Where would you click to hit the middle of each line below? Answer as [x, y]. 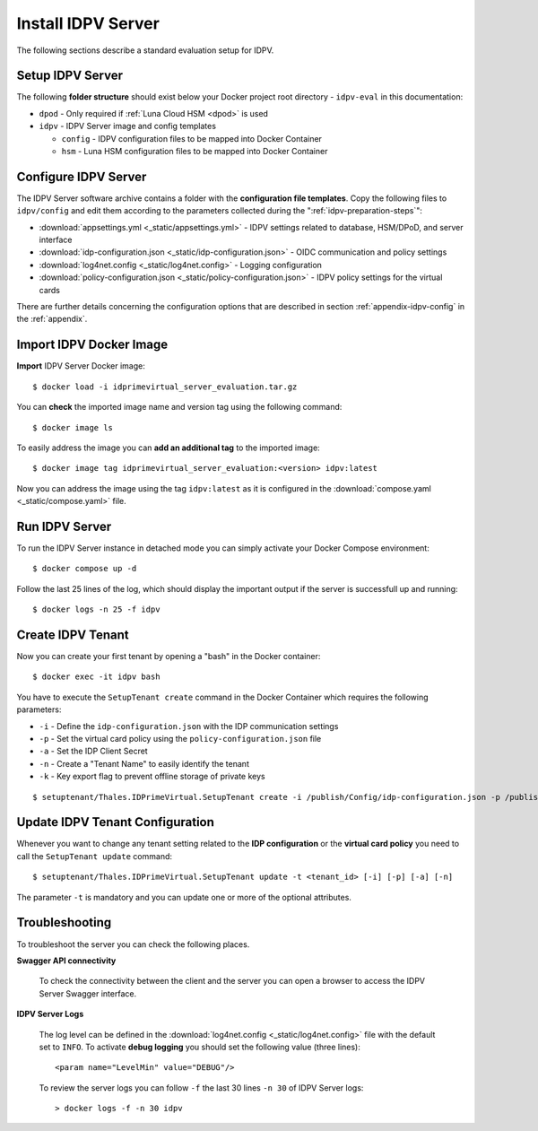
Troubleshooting [64, 922]
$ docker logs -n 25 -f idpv [96, 609]
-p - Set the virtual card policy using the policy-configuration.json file [180, 739]
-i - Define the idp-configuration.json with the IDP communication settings [189, 726]
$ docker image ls [73, 427]
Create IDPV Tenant [73, 635]
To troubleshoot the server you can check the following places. [133, 944]
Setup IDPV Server [69, 76]
